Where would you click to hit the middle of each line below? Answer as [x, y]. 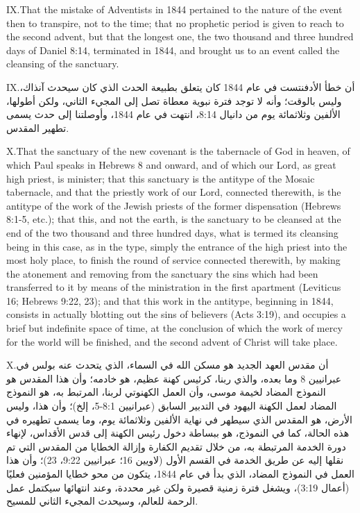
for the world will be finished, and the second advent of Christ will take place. [172, 341]
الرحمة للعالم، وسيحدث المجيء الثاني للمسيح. [102, 501]
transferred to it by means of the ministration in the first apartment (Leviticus [174, 287]
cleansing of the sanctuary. [63, 64]
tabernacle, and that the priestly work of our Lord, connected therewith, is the [174, 192]
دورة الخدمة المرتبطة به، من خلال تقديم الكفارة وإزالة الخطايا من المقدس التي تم [176, 446]
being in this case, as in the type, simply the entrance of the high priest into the [177, 246]
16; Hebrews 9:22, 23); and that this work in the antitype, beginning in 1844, [170, 300]
